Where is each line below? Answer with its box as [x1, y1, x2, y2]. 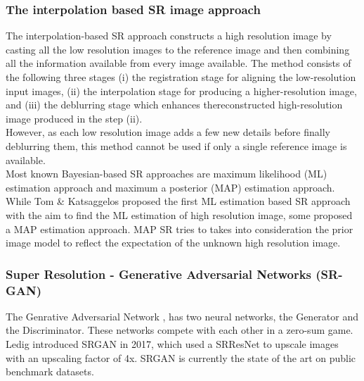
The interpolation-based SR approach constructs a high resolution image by [6, 28, 332, 43]
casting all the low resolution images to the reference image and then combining [6, 42, 350, 56]
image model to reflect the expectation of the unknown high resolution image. [6, 235, 341, 250]
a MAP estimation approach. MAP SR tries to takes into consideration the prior [6, 221, 353, 236]
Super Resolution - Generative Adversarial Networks [6, 265, 311, 282]
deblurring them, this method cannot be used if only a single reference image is [6, 138, 347, 153]
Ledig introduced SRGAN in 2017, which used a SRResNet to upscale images [6, 337, 339, 351]
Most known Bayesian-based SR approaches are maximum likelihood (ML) [6, 166, 327, 181]
